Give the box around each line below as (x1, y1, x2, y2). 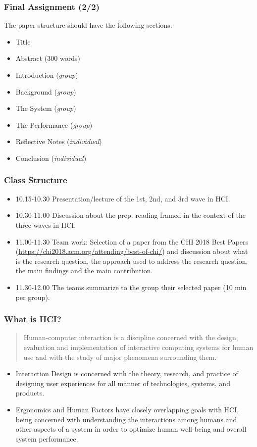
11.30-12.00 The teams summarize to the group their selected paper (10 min (15, 282, 247, 292)
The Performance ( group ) (15, 119, 93, 130)
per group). (15, 292, 50, 302)
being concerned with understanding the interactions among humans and (15, 414, 237, 424)
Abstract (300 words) (15, 53, 80, 63)
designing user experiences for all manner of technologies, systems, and (15, 378, 230, 388)
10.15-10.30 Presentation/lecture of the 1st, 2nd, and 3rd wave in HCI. (15, 193, 230, 203)
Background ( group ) (15, 86, 76, 97)
